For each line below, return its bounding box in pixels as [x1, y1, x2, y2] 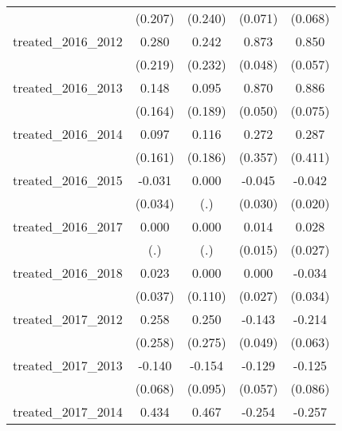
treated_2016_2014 [13, 125, 123, 143]
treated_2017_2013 [13, 356, 123, 374]
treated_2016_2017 [13, 217, 123, 235]
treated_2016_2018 [13, 263, 123, 282]
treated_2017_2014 [13, 402, 123, 421]
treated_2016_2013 [13, 78, 123, 97]
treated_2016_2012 [13, 32, 123, 50]
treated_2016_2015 [13, 171, 123, 189]
